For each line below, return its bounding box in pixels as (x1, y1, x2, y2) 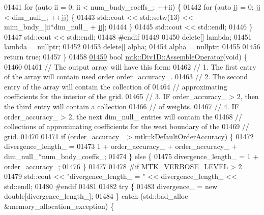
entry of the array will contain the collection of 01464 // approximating (4, 81, 227, 91)
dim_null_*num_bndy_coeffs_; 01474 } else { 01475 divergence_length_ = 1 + (4, 150, 259, 161)
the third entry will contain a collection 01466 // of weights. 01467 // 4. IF (4, 101, 239, 111)
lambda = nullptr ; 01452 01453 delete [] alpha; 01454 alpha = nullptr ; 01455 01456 (4, 41, 260, 52)
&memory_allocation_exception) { (4, 200, 114, 211)
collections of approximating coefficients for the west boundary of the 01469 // (4, 121, 249, 132)
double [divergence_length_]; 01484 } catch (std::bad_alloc (4, 191, 188, 201)
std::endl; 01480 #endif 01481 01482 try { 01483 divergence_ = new (4, 180, 217, 191)
